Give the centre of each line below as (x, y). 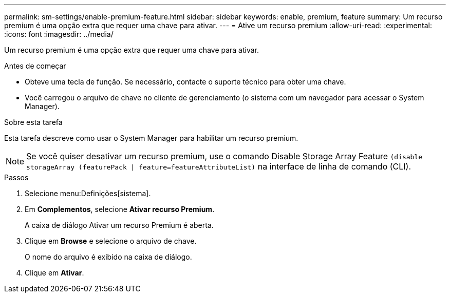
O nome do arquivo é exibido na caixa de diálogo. (108, 257)
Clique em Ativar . (54, 273)
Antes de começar (35, 66)
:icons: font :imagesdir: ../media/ (59, 34)
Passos (16, 177)
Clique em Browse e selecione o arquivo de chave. (111, 241)
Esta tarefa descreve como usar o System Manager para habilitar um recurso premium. (151, 138)
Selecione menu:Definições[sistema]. (88, 193)
